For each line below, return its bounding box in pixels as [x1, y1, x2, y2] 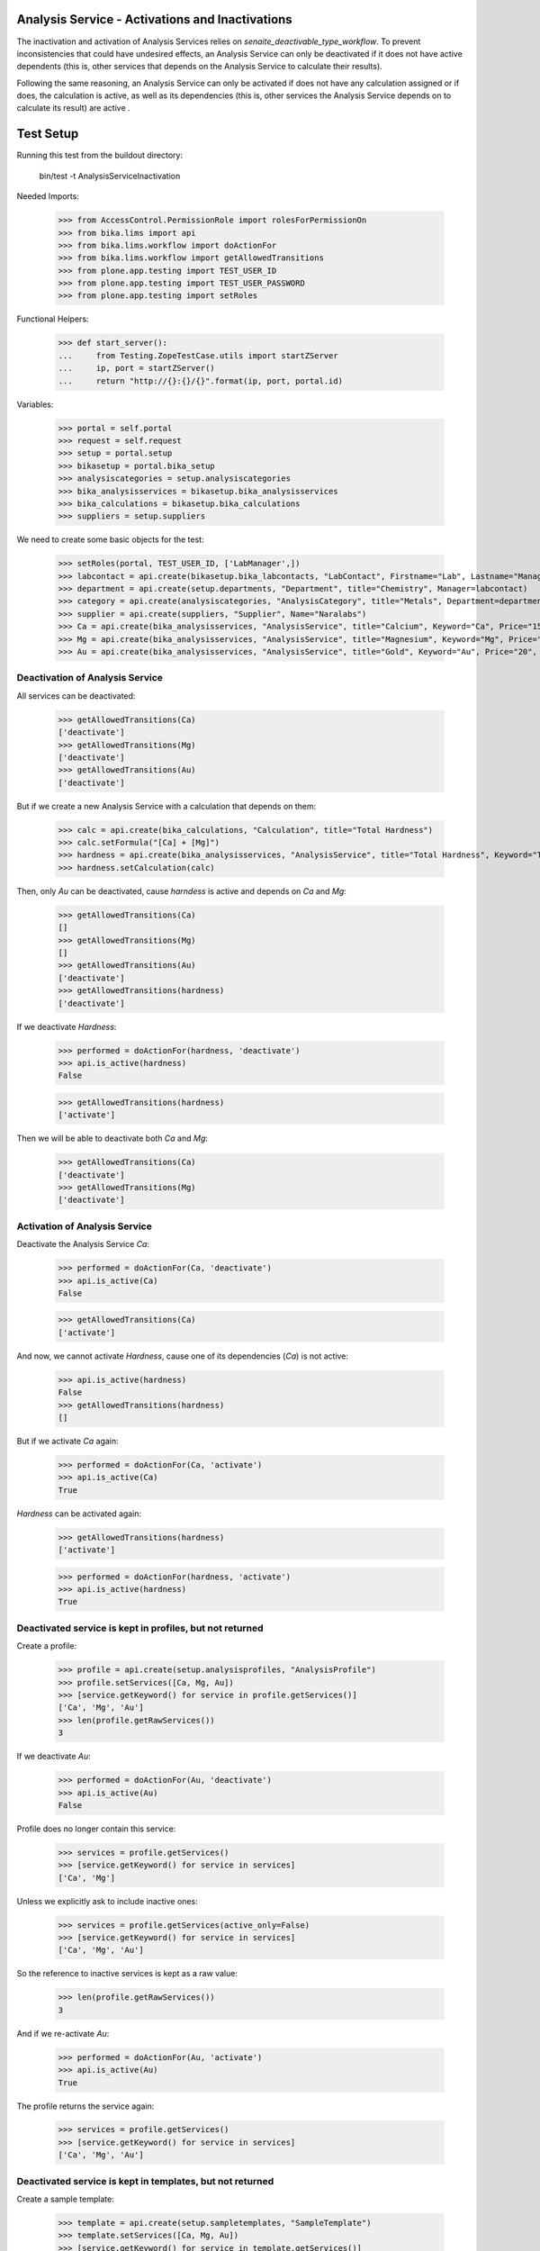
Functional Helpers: [16, 313, 89, 324]
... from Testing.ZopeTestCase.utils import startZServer [58, 350, 338, 360]
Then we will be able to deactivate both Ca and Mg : [16, 1133, 209, 1144]
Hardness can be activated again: [16, 1508, 142, 1519]
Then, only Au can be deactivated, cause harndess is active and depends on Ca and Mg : [16, 885, 346, 896]
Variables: [16, 399, 54, 410]
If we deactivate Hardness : [16, 1021, 117, 1032]
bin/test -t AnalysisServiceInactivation [39, 170, 181, 181]
